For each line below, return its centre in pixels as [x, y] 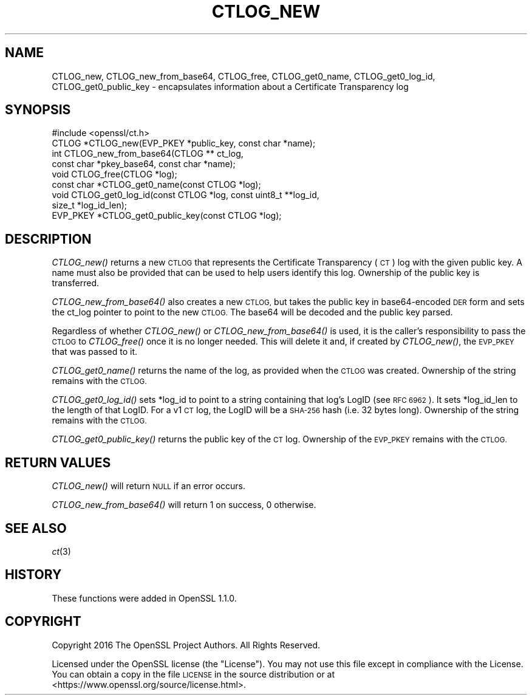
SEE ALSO [36, 528]
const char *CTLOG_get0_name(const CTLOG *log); [156, 185]
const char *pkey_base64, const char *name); [144, 164]
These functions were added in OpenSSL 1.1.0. [144, 598]
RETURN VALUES [58, 462]
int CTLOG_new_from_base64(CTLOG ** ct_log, [148, 154]
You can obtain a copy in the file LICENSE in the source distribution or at [193, 674]
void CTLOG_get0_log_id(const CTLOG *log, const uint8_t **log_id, [186, 195]
